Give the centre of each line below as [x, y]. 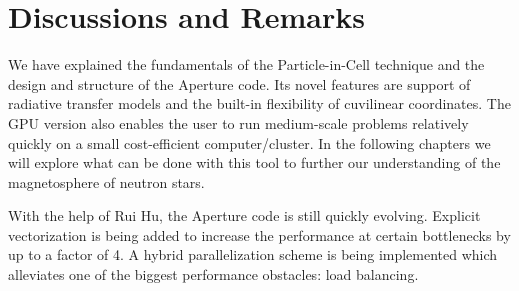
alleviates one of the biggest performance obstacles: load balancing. [213, 274]
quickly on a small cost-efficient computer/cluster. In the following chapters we [249, 142]
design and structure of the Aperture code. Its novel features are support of [239, 83]
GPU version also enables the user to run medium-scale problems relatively [238, 122]
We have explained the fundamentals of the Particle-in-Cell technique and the [246, 64]
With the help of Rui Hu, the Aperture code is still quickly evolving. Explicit [244, 215]
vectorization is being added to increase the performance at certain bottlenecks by [259, 234]
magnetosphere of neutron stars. [106, 181]
